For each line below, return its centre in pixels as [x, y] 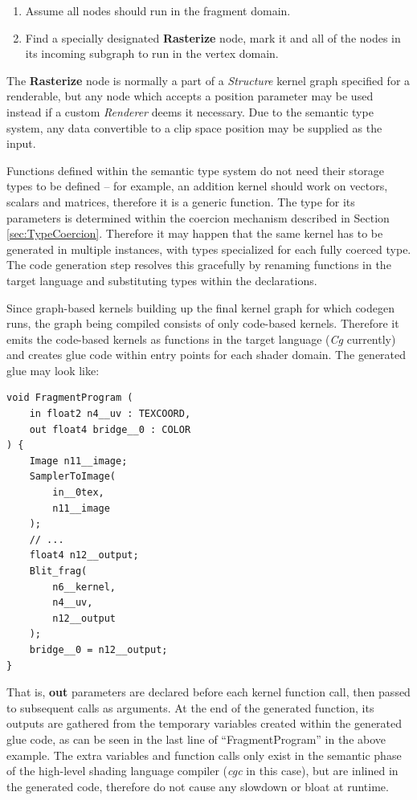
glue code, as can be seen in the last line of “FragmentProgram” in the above [196, 739]
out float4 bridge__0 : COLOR [110, 429]
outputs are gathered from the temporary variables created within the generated [204, 723]
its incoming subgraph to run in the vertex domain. [152, 53]
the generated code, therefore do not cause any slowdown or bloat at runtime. [198, 786]
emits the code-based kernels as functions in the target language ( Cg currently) [201, 339]
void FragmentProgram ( [70, 398]
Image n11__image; [78, 461]
